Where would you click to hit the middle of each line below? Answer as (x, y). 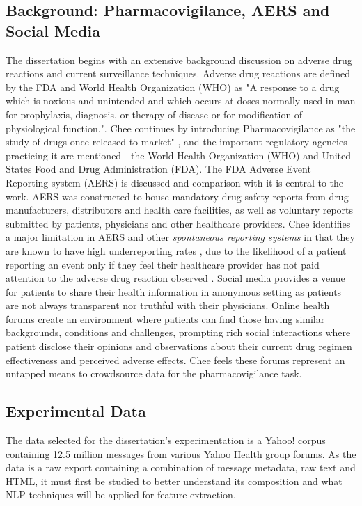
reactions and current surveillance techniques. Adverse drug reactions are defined (178, 73)
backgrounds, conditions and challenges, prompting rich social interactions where (178, 332)
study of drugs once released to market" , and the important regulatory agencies (176, 142)
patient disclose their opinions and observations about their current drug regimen (179, 346)
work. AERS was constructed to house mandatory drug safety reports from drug (177, 196)
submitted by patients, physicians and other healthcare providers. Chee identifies (178, 223)
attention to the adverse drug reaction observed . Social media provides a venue (175, 278)
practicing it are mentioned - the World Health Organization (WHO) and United (179, 155)
